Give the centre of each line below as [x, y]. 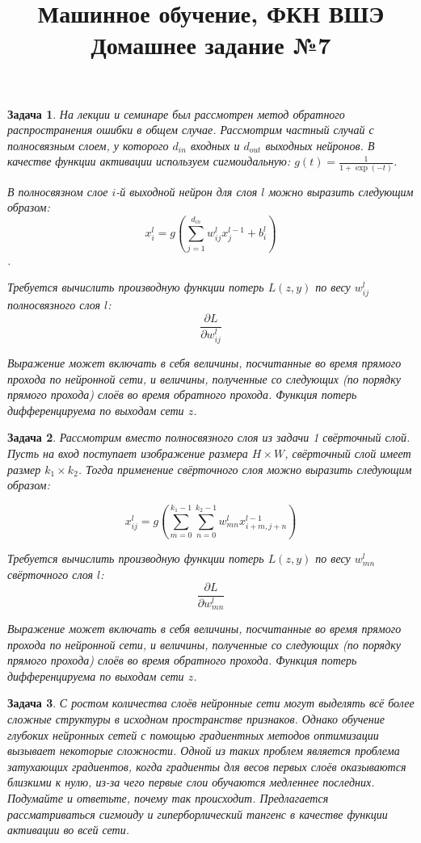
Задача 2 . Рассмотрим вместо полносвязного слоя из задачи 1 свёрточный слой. [209, 437]
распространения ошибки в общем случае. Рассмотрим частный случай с [191, 130]
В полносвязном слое [58, 191]
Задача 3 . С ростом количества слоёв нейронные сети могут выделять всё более [211, 703]
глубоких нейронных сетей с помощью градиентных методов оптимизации [193, 734]
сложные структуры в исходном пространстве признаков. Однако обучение [196, 718]
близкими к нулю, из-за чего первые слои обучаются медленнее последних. [191, 782]
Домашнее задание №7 [211, 45]
